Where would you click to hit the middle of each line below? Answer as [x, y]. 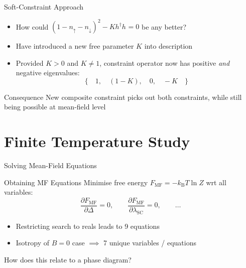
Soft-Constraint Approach [44, 7]
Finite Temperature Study [97, 141]
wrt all [216, 182]
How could [32, 26]
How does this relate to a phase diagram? [68, 260]
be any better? [164, 26]
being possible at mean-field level [55, 107]
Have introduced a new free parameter [75, 46]
